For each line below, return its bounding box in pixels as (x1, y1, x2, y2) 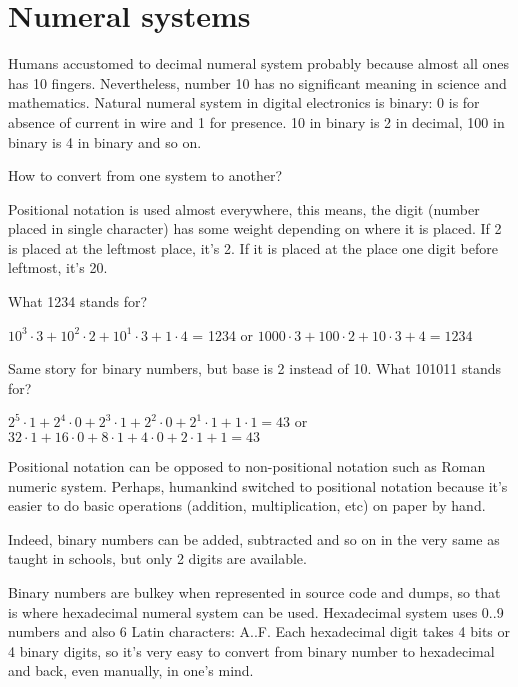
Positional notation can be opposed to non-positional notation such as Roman (8, 456, 486, 477)
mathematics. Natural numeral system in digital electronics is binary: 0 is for (8, 92, 480, 113)
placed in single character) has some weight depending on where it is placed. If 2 (8, 218, 502, 239)
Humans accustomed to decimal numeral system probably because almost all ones (8, 53, 510, 74)
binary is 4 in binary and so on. (8, 131, 202, 152)
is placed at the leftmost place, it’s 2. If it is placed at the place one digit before (8, 237, 498, 258)
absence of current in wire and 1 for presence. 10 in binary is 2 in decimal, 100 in (8, 111, 505, 132)
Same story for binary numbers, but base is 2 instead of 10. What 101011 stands (8, 358, 502, 379)
